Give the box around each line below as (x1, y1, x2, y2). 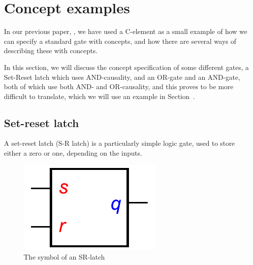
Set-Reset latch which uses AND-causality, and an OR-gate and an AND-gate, (4, 71, 240, 82)
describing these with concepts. (4, 45, 98, 56)
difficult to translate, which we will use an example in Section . (4, 91, 195, 101)
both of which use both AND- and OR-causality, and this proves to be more (4, 81, 233, 92)
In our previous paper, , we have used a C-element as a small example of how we (4, 26, 248, 36)
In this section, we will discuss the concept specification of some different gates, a (4, 62, 249, 72)
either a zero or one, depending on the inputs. (4, 148, 142, 158)
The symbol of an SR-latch (24, 252, 105, 262)
